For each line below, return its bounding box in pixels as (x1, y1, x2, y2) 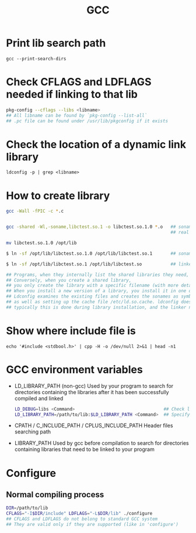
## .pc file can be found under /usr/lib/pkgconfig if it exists (6, 118, 168, 124)
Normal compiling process (6, 490, 104, 500)
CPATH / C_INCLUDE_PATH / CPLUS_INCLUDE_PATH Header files (14, 422, 173, 429)
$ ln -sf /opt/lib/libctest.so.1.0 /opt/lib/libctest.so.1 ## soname (6, 250, 194, 257)
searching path (14, 428, 51, 435)
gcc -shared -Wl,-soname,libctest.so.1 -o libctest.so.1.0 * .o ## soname (6, 224, 194, 230)
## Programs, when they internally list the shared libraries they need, (6, 272, 190, 278)
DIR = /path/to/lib (6, 505, 48, 511)
